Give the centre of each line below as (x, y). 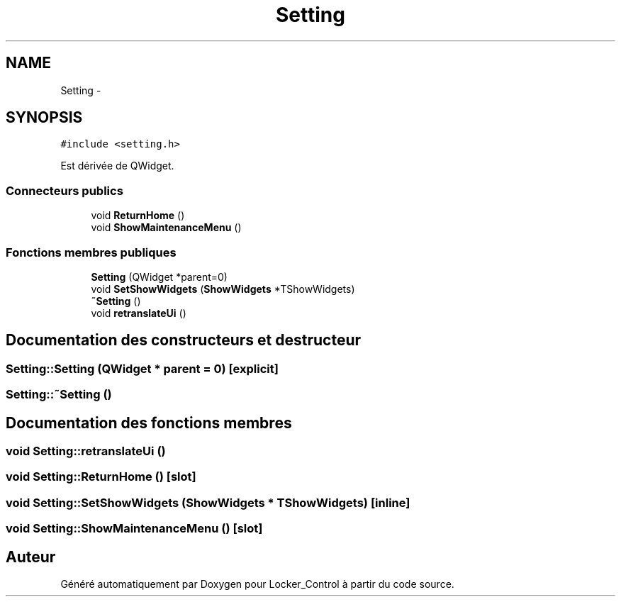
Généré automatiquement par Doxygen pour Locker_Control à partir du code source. (257, 584)
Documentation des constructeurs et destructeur (184, 340)
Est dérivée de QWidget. (117, 166)
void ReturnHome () (138, 216)
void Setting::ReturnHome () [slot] (101, 477)
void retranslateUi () (139, 313)
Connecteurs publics (65, 190)
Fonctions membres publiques (91, 252)
